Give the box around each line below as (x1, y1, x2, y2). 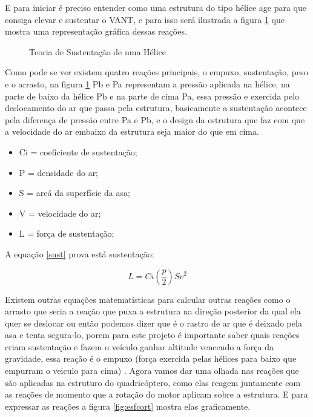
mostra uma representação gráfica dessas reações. (5, 25, 187, 38)
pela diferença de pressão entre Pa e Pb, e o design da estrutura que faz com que (5, 113, 305, 126)
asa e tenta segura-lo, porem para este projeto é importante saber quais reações (5, 328, 300, 341)
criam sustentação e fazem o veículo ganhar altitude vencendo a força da (5, 340, 274, 353)
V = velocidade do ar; (19, 206, 101, 219)
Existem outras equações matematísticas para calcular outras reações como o (5, 293, 291, 305)
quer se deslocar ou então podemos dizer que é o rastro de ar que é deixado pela (5, 316, 302, 329)
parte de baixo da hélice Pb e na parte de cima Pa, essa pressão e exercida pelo (5, 89, 300, 102)
